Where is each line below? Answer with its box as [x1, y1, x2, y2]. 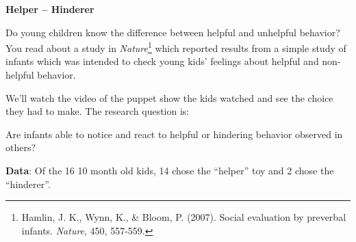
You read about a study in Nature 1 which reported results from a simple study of [5, 39, 346, 55]
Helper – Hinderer [5, 2, 94, 16]
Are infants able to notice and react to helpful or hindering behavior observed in [5, 126, 343, 141]
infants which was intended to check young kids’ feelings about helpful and [5, 54, 319, 68]
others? [5, 140, 36, 154]
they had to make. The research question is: [5, 104, 190, 118]
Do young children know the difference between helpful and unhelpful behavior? [5, 25, 340, 39]
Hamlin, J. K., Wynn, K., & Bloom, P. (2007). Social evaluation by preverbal [21, 210, 346, 224]
